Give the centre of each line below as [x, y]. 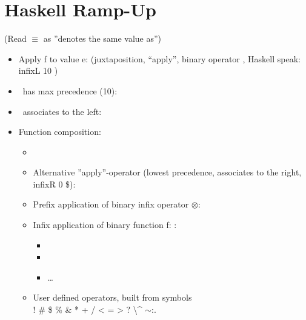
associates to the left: [62, 111]
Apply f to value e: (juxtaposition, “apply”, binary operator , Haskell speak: [159, 58]
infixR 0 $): [54, 184]
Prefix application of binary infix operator [111, 204]
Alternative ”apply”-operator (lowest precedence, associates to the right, [167, 172]
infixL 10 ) [38, 70]
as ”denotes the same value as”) [102, 38]
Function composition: [60, 132]
